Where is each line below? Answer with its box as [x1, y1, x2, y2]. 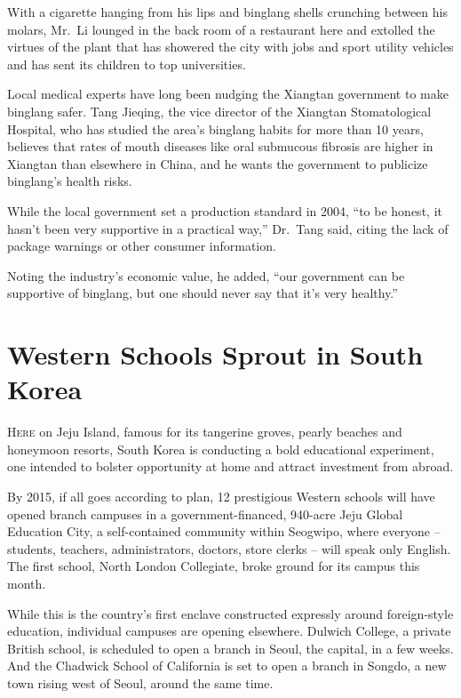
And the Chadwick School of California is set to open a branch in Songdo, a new [7, 656, 447, 675]
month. [7, 574, 46, 592]
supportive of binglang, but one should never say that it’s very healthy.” [7, 284, 398, 302]
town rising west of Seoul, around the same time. [7, 673, 274, 692]
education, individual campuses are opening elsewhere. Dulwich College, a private [7, 622, 451, 640]
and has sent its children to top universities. [7, 54, 246, 73]
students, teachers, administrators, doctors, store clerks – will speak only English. [7, 539, 451, 558]
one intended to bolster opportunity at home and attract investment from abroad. [7, 457, 454, 476]
